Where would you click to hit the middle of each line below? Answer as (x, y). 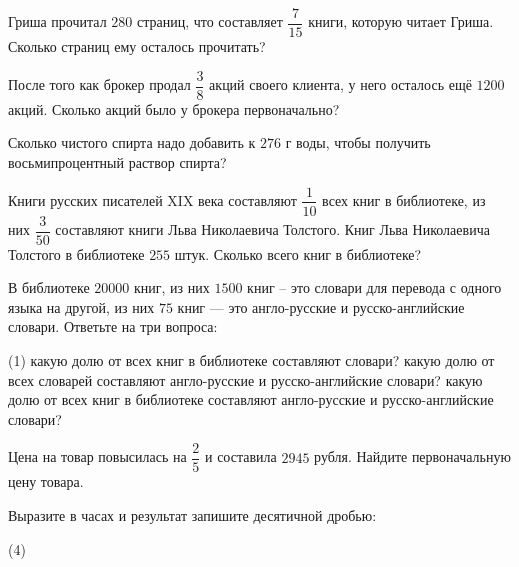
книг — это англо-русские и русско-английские (321, 306)
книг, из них (172, 287)
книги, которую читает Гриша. (401, 21)
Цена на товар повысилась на (97, 456)
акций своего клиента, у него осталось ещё (340, 84)
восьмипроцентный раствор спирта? (117, 161)
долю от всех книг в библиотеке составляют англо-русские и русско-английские (251, 399)
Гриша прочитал (57, 21)
